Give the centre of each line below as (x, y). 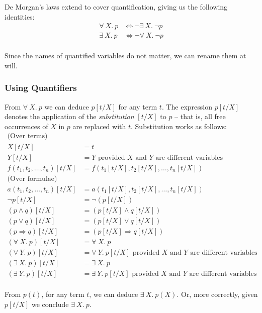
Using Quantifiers (41, 88)
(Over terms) (27, 136)
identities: (20, 16)
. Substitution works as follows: (179, 126)
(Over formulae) (32, 179)
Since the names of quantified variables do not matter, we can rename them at (125, 56)
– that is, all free (200, 116)
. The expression (187, 106)
